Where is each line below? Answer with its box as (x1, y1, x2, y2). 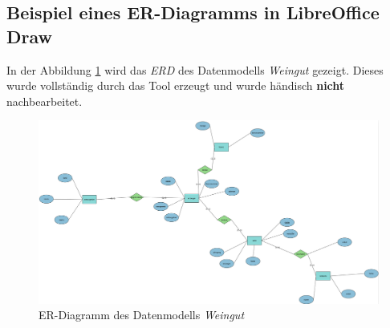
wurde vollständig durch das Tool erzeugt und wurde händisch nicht (6, 77, 345, 94)
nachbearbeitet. (6, 92, 83, 109)
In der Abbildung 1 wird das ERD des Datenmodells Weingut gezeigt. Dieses (6, 61, 384, 78)
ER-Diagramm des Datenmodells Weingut (39, 306, 245, 323)
